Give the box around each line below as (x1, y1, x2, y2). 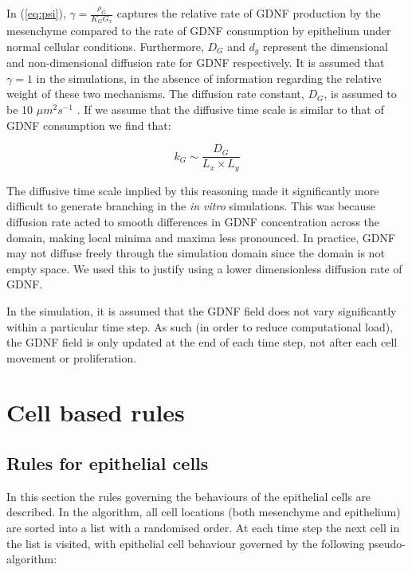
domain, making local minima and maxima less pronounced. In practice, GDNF (6, 229, 396, 245)
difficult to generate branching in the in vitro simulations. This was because (6, 198, 376, 214)
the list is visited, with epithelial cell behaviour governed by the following (6, 535, 365, 551)
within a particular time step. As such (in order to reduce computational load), (6, 318, 394, 335)
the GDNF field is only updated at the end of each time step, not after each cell (6, 334, 398, 351)
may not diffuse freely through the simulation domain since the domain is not (6, 245, 385, 261)
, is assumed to (324, 85, 397, 102)
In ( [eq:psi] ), (6, 5, 66, 21)
